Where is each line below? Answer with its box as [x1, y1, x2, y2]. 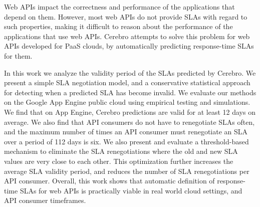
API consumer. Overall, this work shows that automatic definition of [4, 175, 215, 186]
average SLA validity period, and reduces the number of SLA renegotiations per [4, 165, 249, 176]
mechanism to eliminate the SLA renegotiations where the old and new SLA [4, 146, 238, 156]
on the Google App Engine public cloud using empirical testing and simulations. [4, 97, 250, 107]
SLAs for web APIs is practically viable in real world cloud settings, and [20, 185, 242, 195]
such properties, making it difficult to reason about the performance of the [4, 21, 233, 32]
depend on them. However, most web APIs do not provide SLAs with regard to [4, 11, 247, 22]
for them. [4, 50, 33, 61]
